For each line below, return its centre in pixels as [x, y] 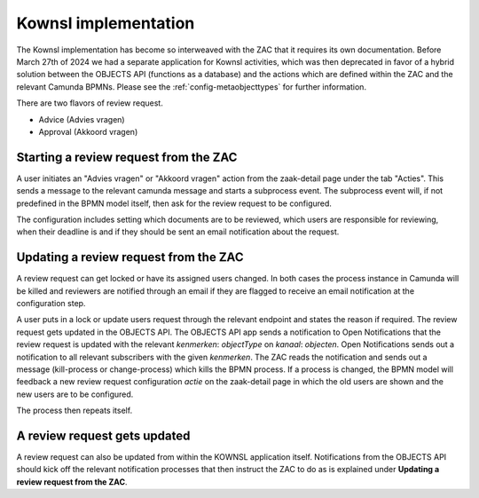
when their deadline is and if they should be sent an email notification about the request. [178, 232]
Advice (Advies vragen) [82, 119]
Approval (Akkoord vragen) [88, 131]
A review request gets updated [103, 435]
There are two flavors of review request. [90, 103]
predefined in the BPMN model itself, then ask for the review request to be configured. [174, 203]
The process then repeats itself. [75, 411]
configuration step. [51, 304]
